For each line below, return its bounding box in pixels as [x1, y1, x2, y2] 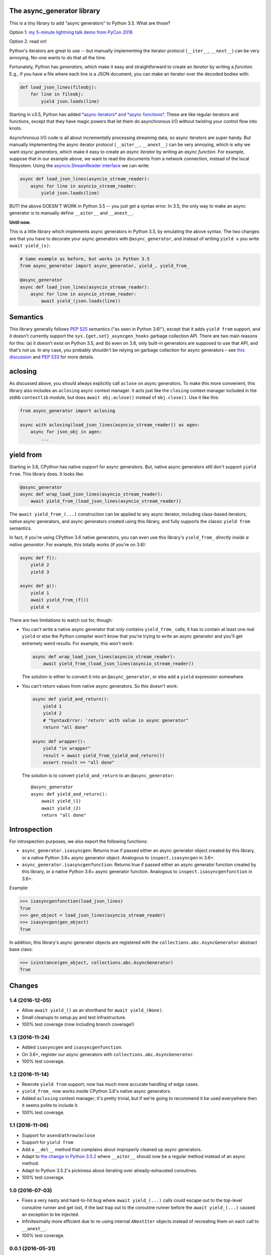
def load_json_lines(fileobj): [20, 84, 97, 90]
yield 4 [30, 604, 50, 610]
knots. [9, 125, 23, 132]
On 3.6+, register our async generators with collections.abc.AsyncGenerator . [22, 1051, 194, 1057]
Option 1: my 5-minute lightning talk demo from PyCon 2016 [9, 29, 133, 35]
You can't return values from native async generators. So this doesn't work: [22, 683, 178, 689]
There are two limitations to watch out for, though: [9, 617, 113, 623]
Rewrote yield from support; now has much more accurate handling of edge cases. [22, 1081, 199, 1087]
